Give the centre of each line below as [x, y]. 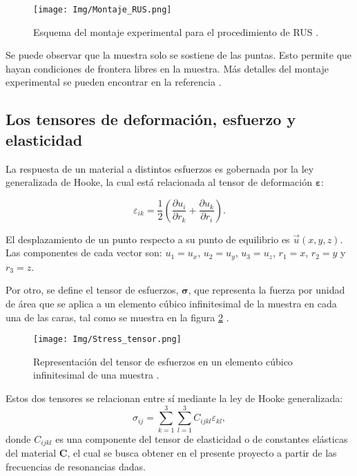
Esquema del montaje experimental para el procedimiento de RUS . [176, 31]
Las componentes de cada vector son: [84, 253]
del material [31, 453]
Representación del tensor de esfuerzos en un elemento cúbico [163, 361]
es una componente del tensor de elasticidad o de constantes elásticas [202, 438]
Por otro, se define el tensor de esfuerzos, [92, 290]
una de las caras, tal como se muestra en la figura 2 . [117, 317]
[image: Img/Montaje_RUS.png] [103, 10]
